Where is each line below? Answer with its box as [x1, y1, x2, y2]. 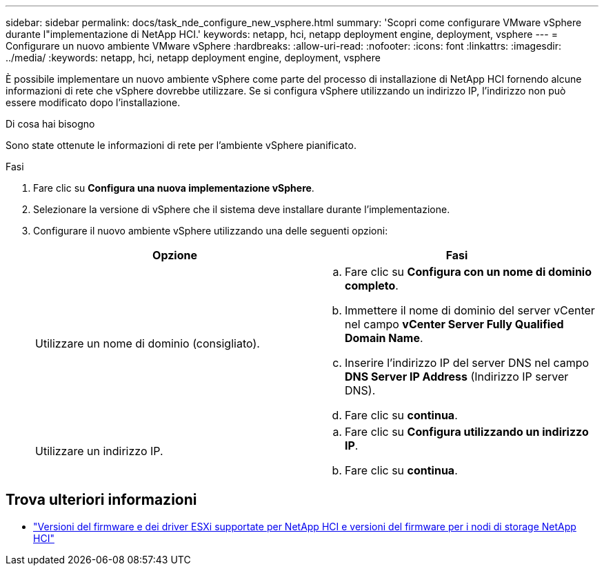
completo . [345, 279, 399, 292]
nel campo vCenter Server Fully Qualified [345, 317, 564, 331]
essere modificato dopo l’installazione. [6, 97, 181, 108]
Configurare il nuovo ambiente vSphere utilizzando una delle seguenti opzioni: [33, 225, 388, 237]
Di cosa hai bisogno [6, 118, 95, 130]
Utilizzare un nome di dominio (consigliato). [35, 337, 260, 350]
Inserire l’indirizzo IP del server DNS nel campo [345, 356, 590, 370]
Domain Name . [345, 331, 423, 345]
